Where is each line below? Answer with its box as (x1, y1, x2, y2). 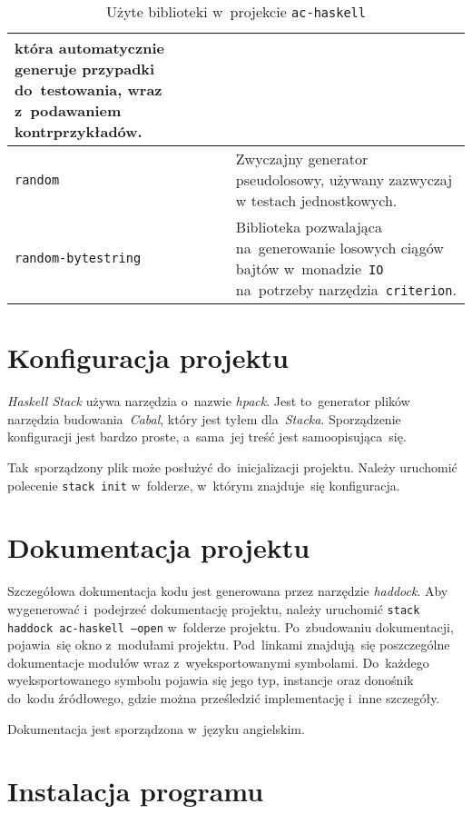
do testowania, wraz (15, 79, 162, 100)
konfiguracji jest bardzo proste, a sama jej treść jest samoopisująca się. (7, 427, 407, 446)
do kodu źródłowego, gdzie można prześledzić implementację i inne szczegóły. (7, 688, 440, 707)
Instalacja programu (7, 772, 264, 809)
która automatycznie (15, 37, 164, 58)
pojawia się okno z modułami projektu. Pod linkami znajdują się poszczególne (7, 635, 450, 654)
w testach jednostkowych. (235, 190, 398, 211)
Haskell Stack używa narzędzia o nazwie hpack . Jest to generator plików (7, 392, 410, 411)
